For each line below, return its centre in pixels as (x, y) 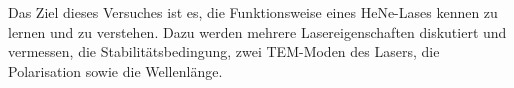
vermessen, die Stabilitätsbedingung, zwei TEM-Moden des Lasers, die (224, 51)
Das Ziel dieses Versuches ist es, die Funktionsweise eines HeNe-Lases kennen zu (253, 12)
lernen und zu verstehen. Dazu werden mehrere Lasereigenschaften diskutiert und (257, 31)
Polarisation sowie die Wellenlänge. (115, 70)
